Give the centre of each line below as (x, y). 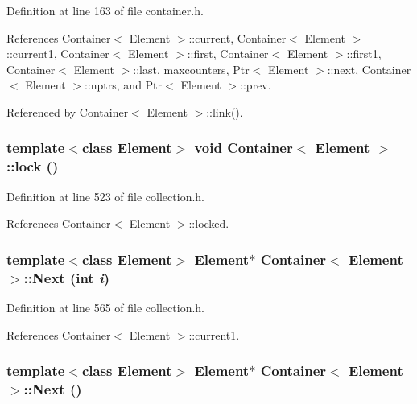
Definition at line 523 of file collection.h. (105, 196)
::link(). (225, 111)
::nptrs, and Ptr (124, 85)
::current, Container (237, 37)
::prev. (256, 85)
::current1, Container (58, 54)
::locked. (209, 223)
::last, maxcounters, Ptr (191, 69)
